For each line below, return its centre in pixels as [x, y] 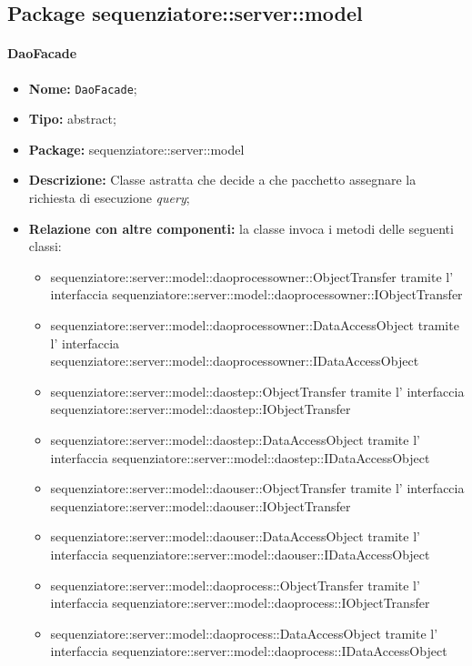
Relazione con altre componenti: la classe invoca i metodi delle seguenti [241, 228]
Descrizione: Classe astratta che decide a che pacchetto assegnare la [222, 180]
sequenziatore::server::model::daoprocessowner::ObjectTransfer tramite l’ [252, 276]
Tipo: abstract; [72, 119]
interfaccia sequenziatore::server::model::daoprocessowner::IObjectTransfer [256, 294]
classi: [45, 246]
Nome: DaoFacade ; [83, 88]
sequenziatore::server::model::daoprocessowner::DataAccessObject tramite [255, 324]
